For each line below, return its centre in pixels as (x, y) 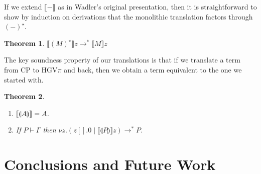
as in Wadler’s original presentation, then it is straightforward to (157, 6)
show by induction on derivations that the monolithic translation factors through (128, 16)
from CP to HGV (31, 69)
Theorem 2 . (24, 96)
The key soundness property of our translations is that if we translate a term (122, 60)
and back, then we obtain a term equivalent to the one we (153, 69)
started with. (24, 79)
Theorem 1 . (24, 43)
